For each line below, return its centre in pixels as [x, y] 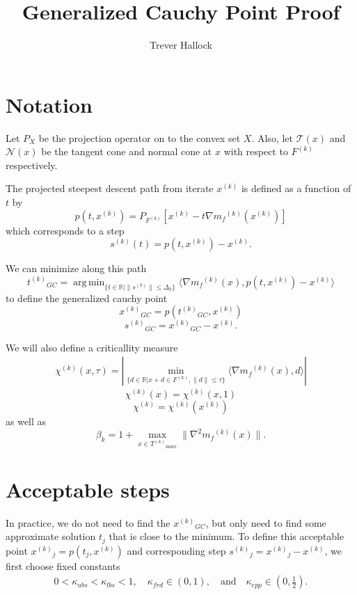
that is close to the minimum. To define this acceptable [227, 536]
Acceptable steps [88, 489]
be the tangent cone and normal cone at [127, 151]
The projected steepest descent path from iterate [110, 188]
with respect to [256, 151]
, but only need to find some [266, 522]
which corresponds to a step [65, 230]
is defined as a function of [296, 188]
